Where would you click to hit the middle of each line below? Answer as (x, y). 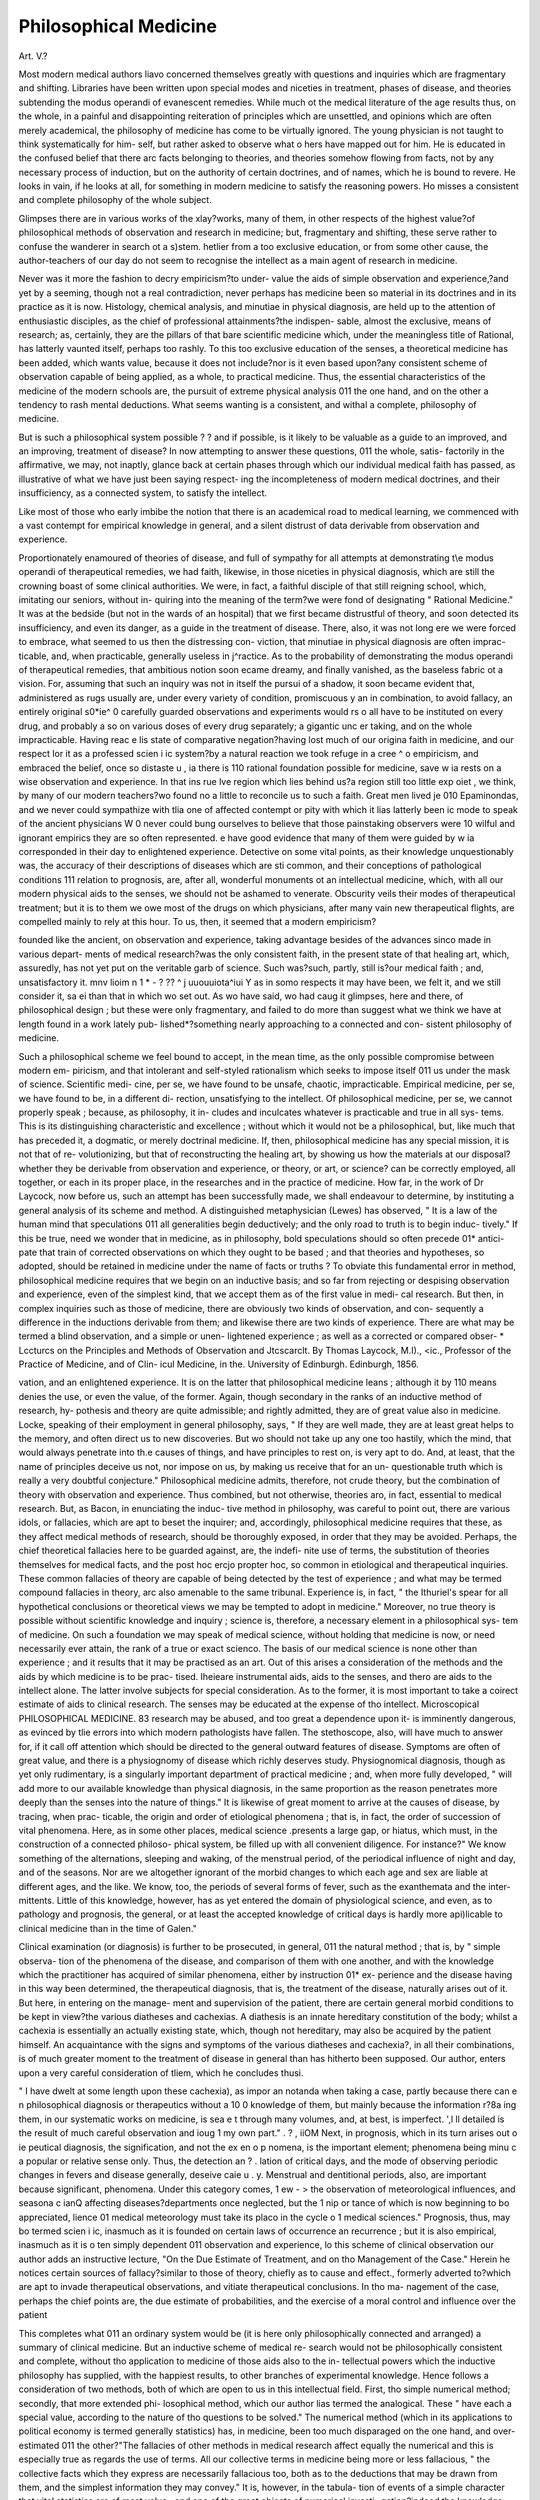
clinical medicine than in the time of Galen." (107, 1928)
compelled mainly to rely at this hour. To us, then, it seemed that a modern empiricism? (197, 921)
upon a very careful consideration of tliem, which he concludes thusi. (161, 2072)
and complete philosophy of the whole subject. (115, 200)
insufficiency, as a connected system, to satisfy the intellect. (143, 493)
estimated (39, 2445)
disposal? (491, 1154)
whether (36, 1168)
